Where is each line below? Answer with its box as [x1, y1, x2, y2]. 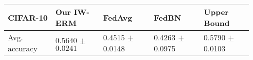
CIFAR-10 [8, 12, 48, 23]
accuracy [8, 43, 37, 54]
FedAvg [103, 12, 132, 23]
